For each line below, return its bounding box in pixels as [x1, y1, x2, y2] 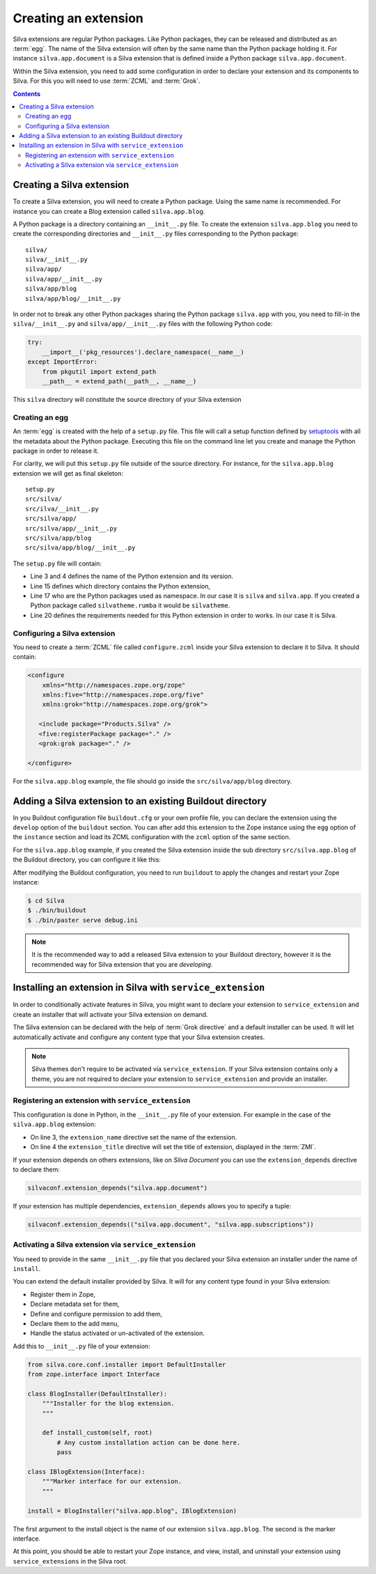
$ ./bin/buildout [27, 906, 87, 914]
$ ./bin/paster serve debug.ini [27, 916, 139, 924]
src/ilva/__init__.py [25, 505, 99, 513]
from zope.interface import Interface [27, 1371, 160, 1378]
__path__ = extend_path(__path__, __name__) [42, 377, 197, 385]
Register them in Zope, [30, 1290, 95, 1298]
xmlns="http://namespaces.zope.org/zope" [42, 681, 186, 689]
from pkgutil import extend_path [42, 368, 157, 375]
